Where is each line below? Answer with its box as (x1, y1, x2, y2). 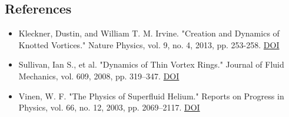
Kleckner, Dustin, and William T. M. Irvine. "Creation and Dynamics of (18, 27, 280, 39)
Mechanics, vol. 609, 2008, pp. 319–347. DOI (18, 69, 180, 82)
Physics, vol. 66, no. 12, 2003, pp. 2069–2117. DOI (18, 101, 200, 113)
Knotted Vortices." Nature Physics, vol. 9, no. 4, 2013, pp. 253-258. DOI (18, 38, 280, 51)
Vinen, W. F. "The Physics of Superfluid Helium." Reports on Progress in (18, 89, 284, 102)
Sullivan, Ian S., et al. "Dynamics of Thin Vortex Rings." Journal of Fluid (18, 58, 284, 71)
